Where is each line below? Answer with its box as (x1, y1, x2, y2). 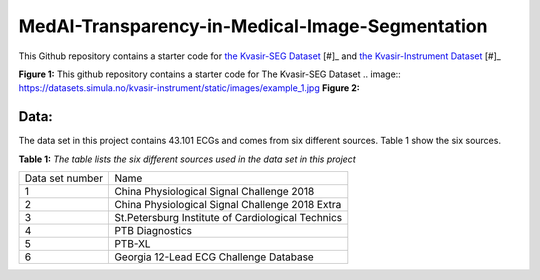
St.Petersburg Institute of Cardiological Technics (114, 211, 343, 225)
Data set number (24, 171, 104, 185)
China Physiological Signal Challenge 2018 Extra (114, 198, 342, 212)
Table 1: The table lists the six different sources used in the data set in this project (18, 153, 356, 165)
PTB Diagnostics (114, 224, 193, 238)
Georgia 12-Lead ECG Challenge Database (114, 250, 314, 264)
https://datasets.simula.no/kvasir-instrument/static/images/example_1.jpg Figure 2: (18, 82, 360, 94)
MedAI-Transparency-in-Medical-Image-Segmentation (18, 15, 488, 37)
